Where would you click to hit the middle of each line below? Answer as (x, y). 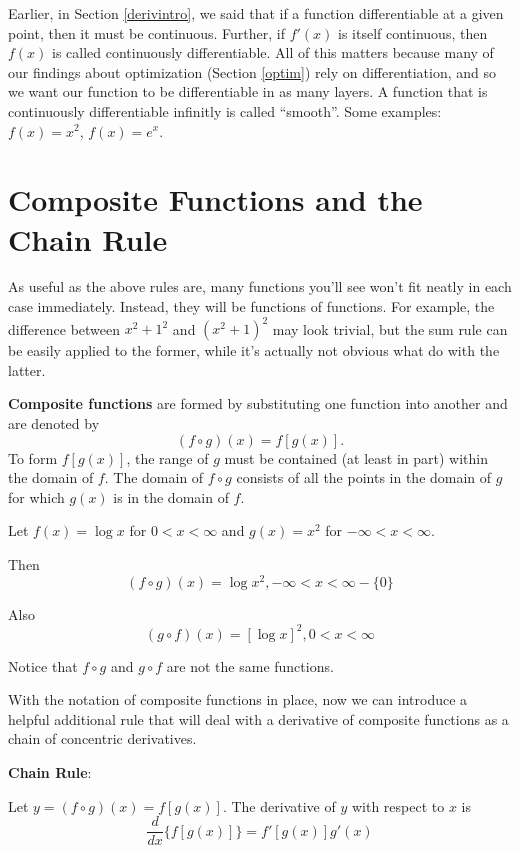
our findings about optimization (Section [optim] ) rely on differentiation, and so (252, 71)
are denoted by (54, 422)
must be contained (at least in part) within (356, 457)
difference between (64, 328)
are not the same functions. (250, 665)
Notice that (43, 665)
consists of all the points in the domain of (364, 477)
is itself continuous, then (413, 32)
